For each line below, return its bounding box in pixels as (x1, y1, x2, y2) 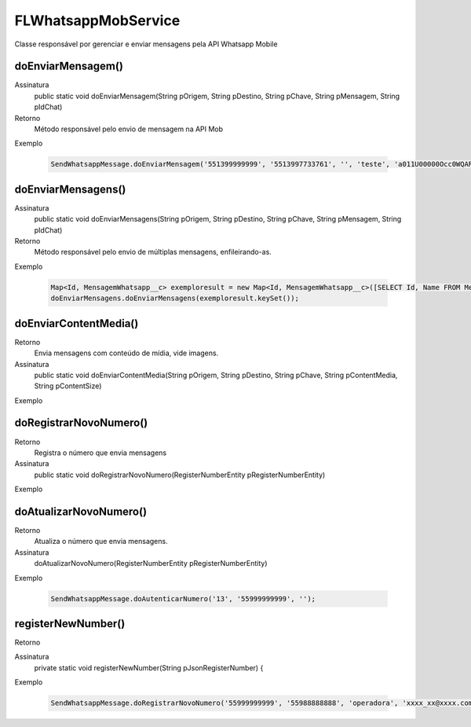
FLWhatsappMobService (14, 12, 181, 29)
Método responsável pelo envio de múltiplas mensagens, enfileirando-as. (34, 248, 272, 257)
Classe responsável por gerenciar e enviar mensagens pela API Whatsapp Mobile (14, 39, 278, 49)
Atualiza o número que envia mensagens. (34, 537, 168, 546)
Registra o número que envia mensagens (34, 448, 167, 457)
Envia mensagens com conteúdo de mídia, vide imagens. (34, 348, 219, 358)
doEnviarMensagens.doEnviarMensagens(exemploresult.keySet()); (50, 294, 300, 303)
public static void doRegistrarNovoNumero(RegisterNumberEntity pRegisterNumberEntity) (34, 470, 326, 479)
